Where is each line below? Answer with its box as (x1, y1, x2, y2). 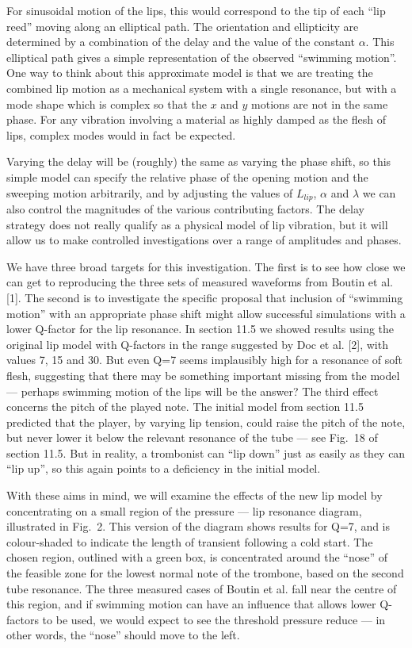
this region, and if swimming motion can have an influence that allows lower (6, 596, 376, 612)
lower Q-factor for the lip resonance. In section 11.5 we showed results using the (6, 320, 395, 337)
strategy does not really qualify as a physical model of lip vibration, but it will (6, 216, 388, 232)
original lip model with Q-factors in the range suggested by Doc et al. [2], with (6, 336, 388, 352)
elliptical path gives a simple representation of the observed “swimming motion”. (6, 48, 397, 65)
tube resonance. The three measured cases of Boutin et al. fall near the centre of (6, 580, 397, 596)
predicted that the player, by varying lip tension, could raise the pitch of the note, (6, 413, 406, 430)
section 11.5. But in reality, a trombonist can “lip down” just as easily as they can (6, 444, 406, 461)
